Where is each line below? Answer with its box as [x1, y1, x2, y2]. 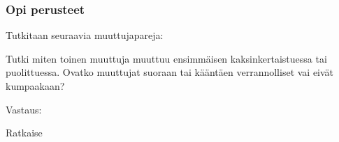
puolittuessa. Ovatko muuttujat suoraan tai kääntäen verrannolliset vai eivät [6, 65, 334, 79]
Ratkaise [6, 125, 43, 140]
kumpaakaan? [6, 79, 65, 93]
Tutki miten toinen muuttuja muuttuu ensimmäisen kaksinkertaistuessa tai [6, 51, 327, 65]
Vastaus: [6, 102, 42, 116]
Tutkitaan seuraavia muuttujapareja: [6, 28, 164, 42]
